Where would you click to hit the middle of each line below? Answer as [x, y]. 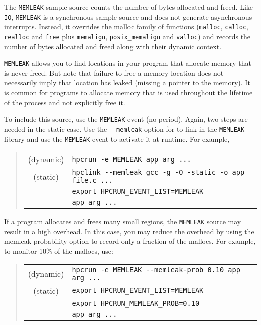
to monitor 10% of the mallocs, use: [59, 251]
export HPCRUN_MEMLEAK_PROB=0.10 [136, 303]
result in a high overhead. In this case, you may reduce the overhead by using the [129, 231]
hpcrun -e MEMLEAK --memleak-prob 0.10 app [156, 270]
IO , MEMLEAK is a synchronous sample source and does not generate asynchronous [128, 16]
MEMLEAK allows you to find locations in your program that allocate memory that [128, 63]
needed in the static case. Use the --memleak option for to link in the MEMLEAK [124, 129]
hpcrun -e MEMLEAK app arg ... [132, 159]
